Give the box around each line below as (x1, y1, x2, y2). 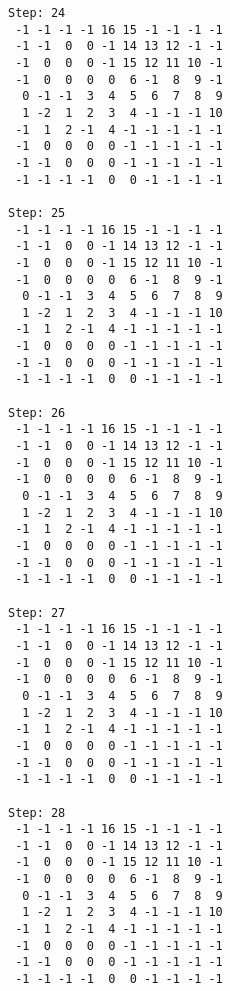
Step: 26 (8, 405, 66, 420)
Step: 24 (8, 6, 66, 20)
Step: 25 (8, 205, 66, 220)
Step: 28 (8, 805, 66, 820)
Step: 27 (8, 605, 66, 620)
